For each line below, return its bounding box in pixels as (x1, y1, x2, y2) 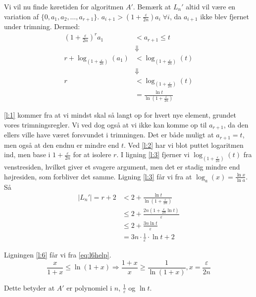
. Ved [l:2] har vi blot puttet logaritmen (124, 139, 244, 150)
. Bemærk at (133, 1, 171, 11)
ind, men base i (4, 149, 51, 160)
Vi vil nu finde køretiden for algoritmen (4, 1, 124, 11)
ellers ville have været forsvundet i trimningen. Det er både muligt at (4, 129, 214, 140)
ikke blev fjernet (200, 11, 249, 21)
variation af (4, 11, 39, 21)
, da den (223, 119, 249, 129)
